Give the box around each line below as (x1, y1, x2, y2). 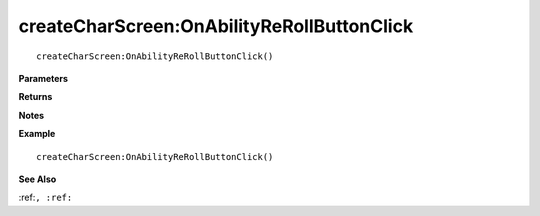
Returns (18, 91, 53, 103)
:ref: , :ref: (18, 191, 73, 204)
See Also (18, 173, 57, 185)
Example (18, 128, 56, 140)
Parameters (18, 72, 69, 84)
